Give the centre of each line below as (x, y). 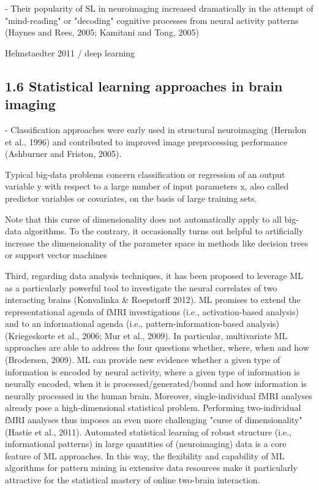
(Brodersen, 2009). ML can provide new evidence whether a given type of (143, 360)
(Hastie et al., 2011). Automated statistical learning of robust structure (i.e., (148, 431)
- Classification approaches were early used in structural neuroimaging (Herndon (156, 129)
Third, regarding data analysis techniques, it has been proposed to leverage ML (154, 275)
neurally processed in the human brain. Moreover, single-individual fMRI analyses (159, 395)
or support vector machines (56, 255)
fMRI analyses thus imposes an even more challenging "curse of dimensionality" (154, 420)
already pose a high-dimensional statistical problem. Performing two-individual (153, 408)
